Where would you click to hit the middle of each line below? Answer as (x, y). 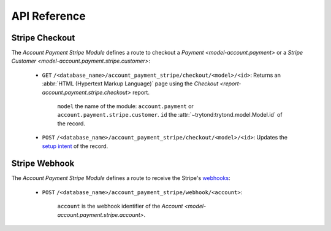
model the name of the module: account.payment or (126, 106)
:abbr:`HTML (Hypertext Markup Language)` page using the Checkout (130, 84)
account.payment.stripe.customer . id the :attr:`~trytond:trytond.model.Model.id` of (170, 115)
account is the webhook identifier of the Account (120, 206)
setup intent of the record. (75, 146)
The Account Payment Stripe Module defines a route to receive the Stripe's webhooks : (121, 178)
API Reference (48, 16)
